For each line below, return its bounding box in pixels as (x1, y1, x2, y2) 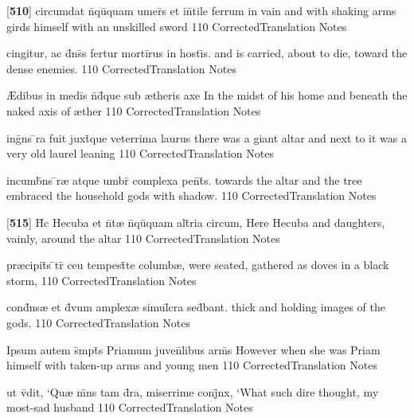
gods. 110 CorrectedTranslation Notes (6, 314, 190, 330)
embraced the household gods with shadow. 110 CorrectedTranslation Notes (6, 187, 377, 204)
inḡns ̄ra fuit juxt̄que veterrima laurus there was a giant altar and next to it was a (6, 129, 408, 146)
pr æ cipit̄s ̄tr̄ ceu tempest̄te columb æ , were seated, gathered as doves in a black (6, 256, 389, 273)
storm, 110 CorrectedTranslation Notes (6, 272, 197, 288)
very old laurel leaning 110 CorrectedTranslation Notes (6, 145, 274, 162)
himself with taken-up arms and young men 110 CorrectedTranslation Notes (6, 357, 377, 373)
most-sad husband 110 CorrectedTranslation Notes (6, 399, 253, 416)
